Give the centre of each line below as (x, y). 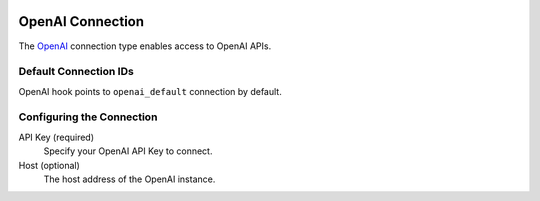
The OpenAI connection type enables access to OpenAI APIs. (145, 46)
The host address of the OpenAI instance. (129, 179)
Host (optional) (49, 165)
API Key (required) (56, 137)
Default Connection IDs (76, 72)
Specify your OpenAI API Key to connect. (128, 151)
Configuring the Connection (88, 117)
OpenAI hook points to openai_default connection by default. (150, 91)
